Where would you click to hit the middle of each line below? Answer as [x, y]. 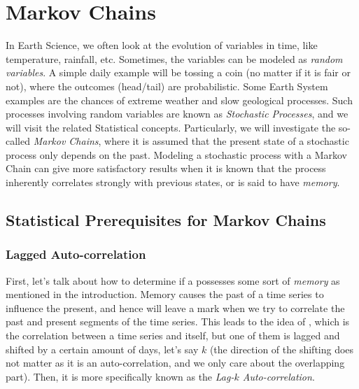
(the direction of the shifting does [282, 349]
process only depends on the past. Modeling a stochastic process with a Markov [176, 154]
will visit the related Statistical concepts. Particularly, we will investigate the [171, 127]
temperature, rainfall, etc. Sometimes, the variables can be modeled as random [174, 58]
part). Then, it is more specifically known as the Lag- [120, 376]
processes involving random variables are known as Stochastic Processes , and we [177, 114]
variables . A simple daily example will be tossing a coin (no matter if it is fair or [178, 72]
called [18, 141]
